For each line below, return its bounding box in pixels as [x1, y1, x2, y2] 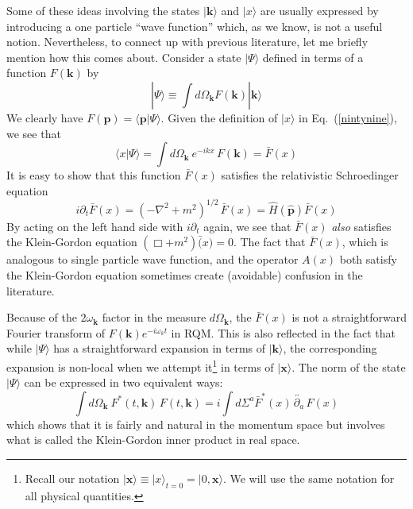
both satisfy [339, 251, 397, 268]
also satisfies [331, 218, 392, 234]
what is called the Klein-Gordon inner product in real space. [6, 431, 300, 448]
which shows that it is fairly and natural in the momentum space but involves [6, 415, 385, 432]
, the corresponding [283, 340, 377, 357]
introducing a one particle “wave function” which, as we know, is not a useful [6, 17, 383, 34]
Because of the [6, 309, 77, 326]
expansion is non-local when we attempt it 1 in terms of [6, 357, 274, 375]
